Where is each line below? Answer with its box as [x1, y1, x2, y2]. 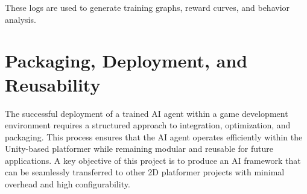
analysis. [5, 13, 36, 25]
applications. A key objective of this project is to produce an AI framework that [5, 154, 301, 166]
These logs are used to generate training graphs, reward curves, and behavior [5, 1, 290, 13]
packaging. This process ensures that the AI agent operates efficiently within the [5, 130, 303, 143]
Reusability [5, 72, 101, 96]
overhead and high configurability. [5, 178, 130, 190]
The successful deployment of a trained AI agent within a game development [5, 107, 288, 119]
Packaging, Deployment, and [5, 48, 248, 73]
